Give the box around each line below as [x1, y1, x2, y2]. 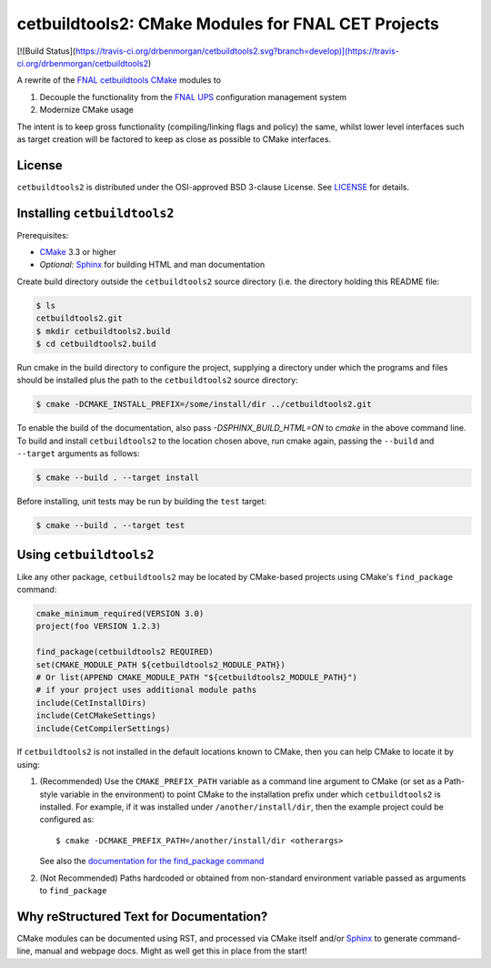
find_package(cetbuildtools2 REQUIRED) [35, 647, 214, 657]
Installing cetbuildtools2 [16, 205, 175, 220]
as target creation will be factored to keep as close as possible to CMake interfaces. [16, 133, 332, 145]
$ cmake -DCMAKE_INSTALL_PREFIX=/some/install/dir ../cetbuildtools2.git [35, 399, 372, 410]
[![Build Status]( [16, 46, 76, 56]
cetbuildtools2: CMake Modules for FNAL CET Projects [16, 14, 440, 34]
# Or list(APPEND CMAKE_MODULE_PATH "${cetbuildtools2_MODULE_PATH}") [35, 672, 358, 682]
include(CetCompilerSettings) [35, 723, 171, 733]
